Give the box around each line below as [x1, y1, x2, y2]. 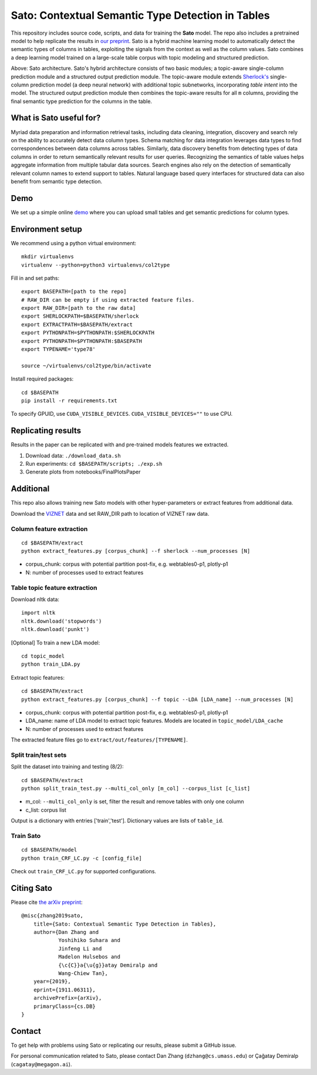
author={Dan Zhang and [33, 929, 99, 935]
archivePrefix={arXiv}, [33, 994, 102, 1001]
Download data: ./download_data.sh [25, 452, 121, 459]
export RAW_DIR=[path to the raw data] [21, 305, 136, 312]
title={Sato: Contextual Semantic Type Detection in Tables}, [33, 920, 217, 927]
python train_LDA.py [21, 661, 80, 667]
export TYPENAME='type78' [21, 346, 96, 353]
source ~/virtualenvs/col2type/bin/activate [21, 362, 152, 369]
